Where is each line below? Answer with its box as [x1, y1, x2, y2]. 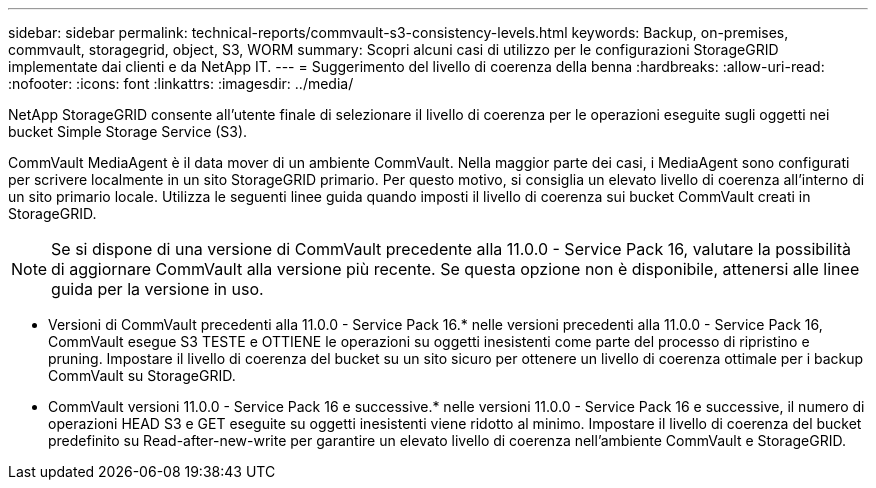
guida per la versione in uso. [51, 279, 264, 299]
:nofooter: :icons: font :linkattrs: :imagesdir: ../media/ [8, 75, 354, 92]
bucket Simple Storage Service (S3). [8, 123, 248, 140]
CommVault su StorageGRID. [48, 367, 236, 384]
